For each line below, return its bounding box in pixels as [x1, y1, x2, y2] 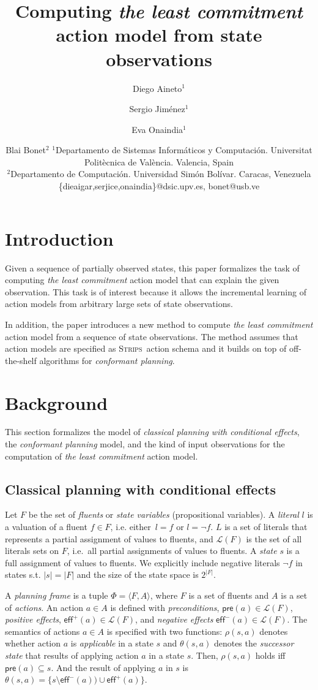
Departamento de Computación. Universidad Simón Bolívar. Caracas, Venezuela [10, 167, 311, 180]
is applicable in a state [70, 637, 153, 650]
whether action [5, 637, 61, 650]
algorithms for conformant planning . [39, 354, 175, 366]
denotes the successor [213, 637, 294, 650]
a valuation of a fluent [5, 520, 87, 533]
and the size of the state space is [76, 568, 199, 581]
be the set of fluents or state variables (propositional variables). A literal [28, 508, 299, 521]
